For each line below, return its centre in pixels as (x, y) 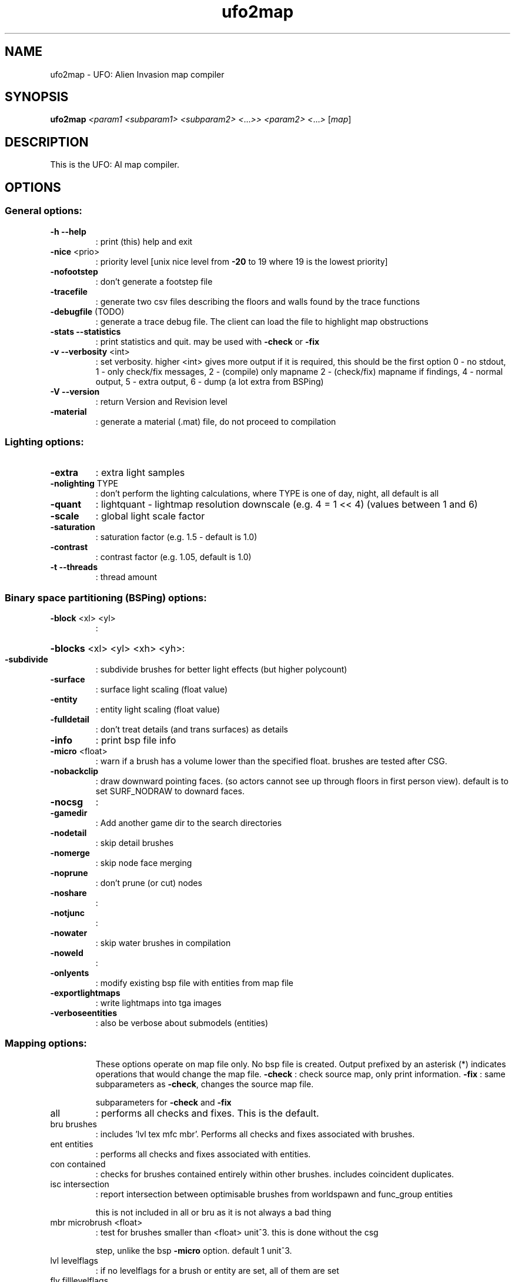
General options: (44, 211)
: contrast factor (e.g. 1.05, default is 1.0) (173, 557)
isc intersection (80, 1184)
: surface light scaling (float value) (162, 689)
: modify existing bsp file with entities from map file (195, 983)
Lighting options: (44, 442)
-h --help (68, 231)
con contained (78, 1164)
